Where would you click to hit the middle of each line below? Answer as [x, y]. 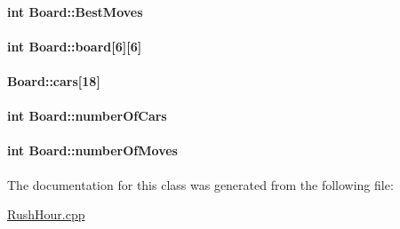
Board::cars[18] [54, 80]
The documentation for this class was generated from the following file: [200, 184]
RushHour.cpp [46, 214]
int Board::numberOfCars [87, 116]
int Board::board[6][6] [75, 46]
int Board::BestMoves [75, 11]
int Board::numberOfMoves [92, 150]
